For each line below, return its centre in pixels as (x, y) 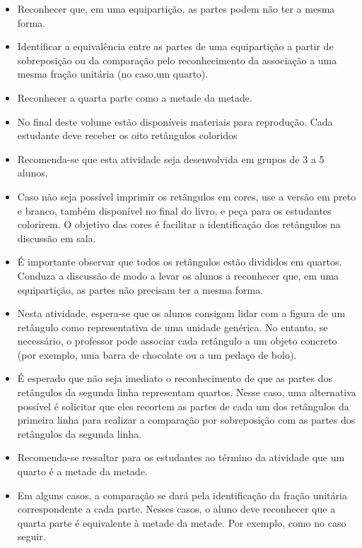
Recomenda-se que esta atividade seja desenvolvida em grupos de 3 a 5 (171, 159)
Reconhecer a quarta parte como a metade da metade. (135, 97)
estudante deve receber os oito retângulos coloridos (127, 135)
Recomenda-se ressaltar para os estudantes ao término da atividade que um (181, 457)
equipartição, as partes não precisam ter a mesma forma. (140, 289)
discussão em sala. (57, 238)
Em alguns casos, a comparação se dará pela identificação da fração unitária (182, 495)
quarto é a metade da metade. (82, 471)
